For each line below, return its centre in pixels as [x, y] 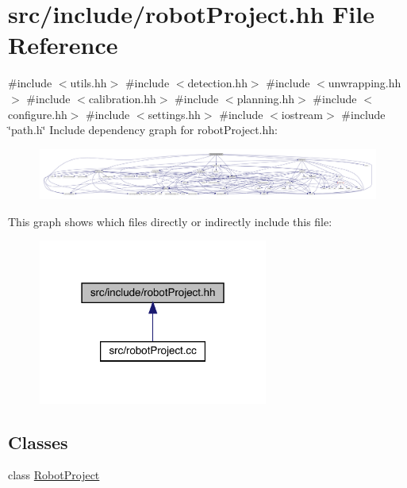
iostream [302, 114]
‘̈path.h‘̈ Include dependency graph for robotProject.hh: [143, 130]
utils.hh [88, 83]
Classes [38, 442]
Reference [63, 45]
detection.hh [217, 83]
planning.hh [266, 98]
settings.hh [174, 114]
